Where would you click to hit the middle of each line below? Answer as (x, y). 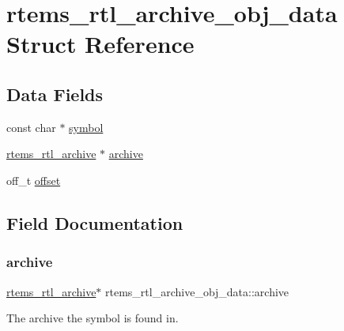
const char (31, 127)
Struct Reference (100, 44)
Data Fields (55, 94)
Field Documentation (95, 222)
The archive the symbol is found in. (93, 318)
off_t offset (34, 180)
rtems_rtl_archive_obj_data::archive (197, 291)
